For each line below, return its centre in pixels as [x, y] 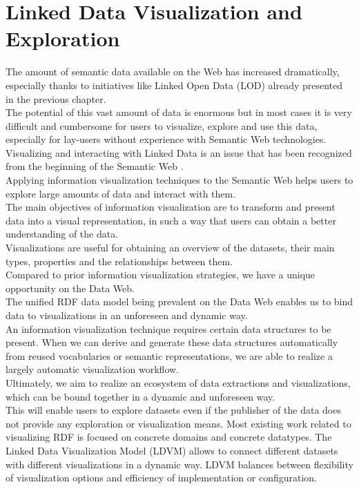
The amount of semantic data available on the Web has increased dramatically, [173, 71]
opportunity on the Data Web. [70, 288]
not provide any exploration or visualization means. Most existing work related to [178, 423]
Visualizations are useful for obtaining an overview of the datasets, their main [170, 248]
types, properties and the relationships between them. [119, 261]
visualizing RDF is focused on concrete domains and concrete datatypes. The [169, 437]
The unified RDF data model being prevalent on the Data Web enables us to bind [179, 301]
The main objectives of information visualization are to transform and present [171, 207]
